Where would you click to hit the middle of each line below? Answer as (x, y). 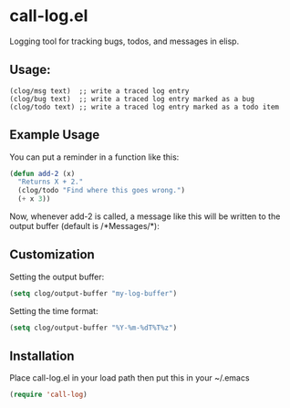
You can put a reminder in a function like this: (94, 157)
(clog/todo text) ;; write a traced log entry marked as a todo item (145, 107)
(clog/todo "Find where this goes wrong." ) (101, 191)
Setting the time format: (54, 310)
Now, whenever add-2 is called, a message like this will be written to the (145, 216)
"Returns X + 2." (51, 182)
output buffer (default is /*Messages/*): (84, 226)
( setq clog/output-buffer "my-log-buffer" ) (93, 293)
